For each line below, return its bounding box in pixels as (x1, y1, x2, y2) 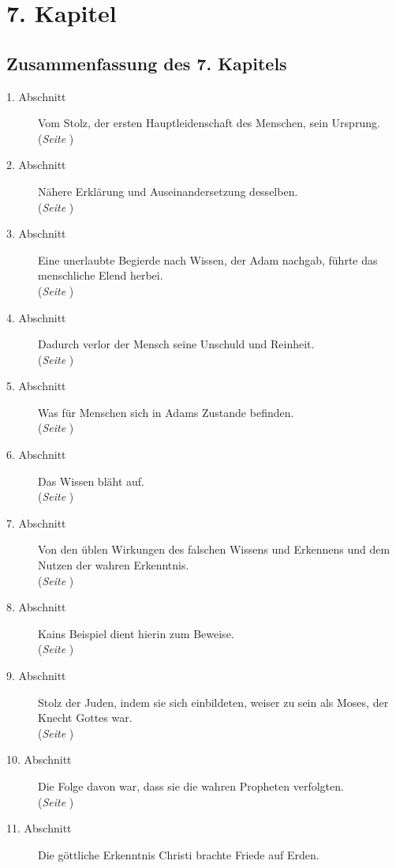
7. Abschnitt (6, 514, 66, 531)
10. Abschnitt (6, 751, 72, 768)
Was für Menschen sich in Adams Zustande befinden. (38, 404, 294, 420)
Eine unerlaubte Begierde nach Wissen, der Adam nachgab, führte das (38, 251, 378, 268)
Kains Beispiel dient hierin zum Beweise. (38, 625, 234, 641)
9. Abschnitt (6, 667, 66, 684)
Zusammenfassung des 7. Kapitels (6, 51, 287, 75)
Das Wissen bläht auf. (38, 472, 144, 489)
